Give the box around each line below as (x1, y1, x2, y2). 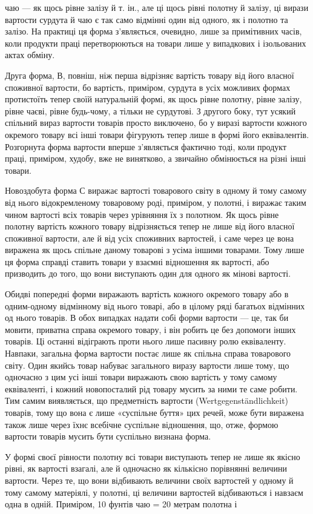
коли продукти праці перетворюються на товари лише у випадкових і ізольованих (5, 36, 306, 49)
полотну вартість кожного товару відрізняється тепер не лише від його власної (5, 220, 295, 232)
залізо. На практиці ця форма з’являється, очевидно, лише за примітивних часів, (5, 25, 302, 38)
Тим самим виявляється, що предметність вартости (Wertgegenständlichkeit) (5, 394, 289, 407)
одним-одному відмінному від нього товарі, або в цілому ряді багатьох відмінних (5, 299, 305, 312)
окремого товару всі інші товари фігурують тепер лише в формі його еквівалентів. (5, 128, 309, 140)
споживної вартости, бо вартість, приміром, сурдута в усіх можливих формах (5, 81, 291, 93)
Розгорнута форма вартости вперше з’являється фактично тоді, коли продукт (5, 140, 287, 153)
